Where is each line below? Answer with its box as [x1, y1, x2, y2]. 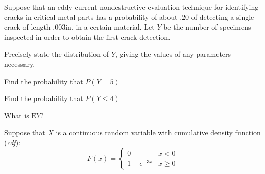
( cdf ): [4, 137, 20, 147]
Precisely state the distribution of [4, 48, 109, 59]
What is [4, 110, 29, 120]
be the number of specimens [163, 21, 251, 32]
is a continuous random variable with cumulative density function [56, 127, 261, 138]
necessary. [4, 58, 35, 69]
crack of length [4, 21, 51, 32]
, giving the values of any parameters [115, 48, 231, 59]
